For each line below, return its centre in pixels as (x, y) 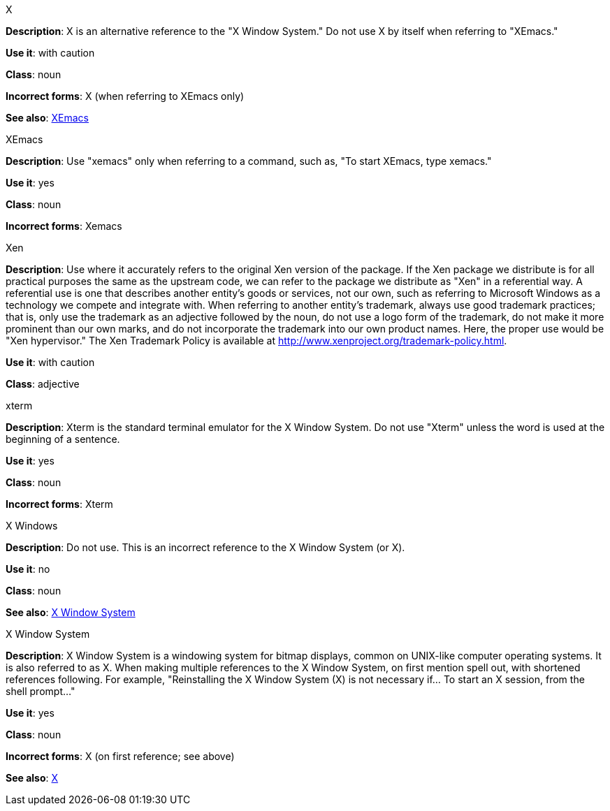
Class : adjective (43, 384)
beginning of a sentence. (63, 439)
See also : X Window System (71, 612)
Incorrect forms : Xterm (59, 504)
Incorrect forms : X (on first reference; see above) (120, 756)
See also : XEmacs (47, 118)
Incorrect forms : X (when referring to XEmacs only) (125, 96)
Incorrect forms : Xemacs (64, 226)
